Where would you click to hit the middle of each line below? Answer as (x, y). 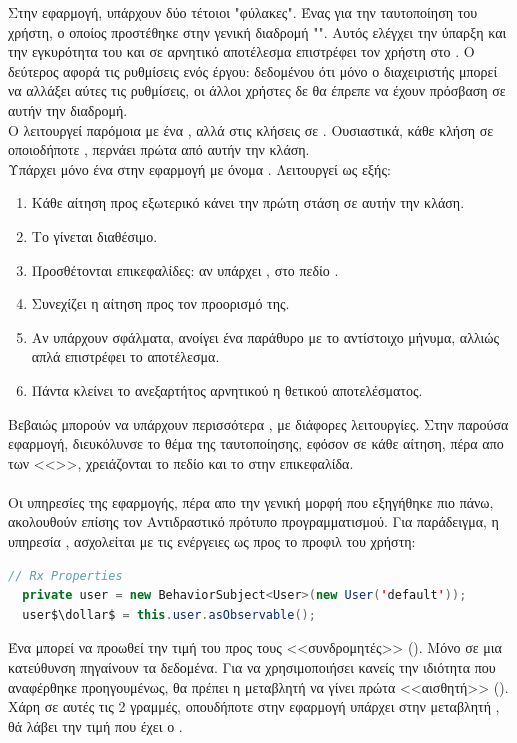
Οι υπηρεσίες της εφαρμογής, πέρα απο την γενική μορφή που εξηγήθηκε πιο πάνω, (251, 501)
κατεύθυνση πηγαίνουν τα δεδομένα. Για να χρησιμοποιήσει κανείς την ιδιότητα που (252, 667)
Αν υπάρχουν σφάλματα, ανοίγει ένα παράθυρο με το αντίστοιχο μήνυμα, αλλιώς (265, 336)
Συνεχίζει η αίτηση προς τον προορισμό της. (160, 303)
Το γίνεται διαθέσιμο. (94, 235)
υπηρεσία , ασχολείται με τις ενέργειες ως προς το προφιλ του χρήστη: (212, 541)
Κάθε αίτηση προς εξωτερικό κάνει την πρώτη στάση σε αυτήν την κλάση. (248, 202)
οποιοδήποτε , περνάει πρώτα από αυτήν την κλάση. (159, 149)
